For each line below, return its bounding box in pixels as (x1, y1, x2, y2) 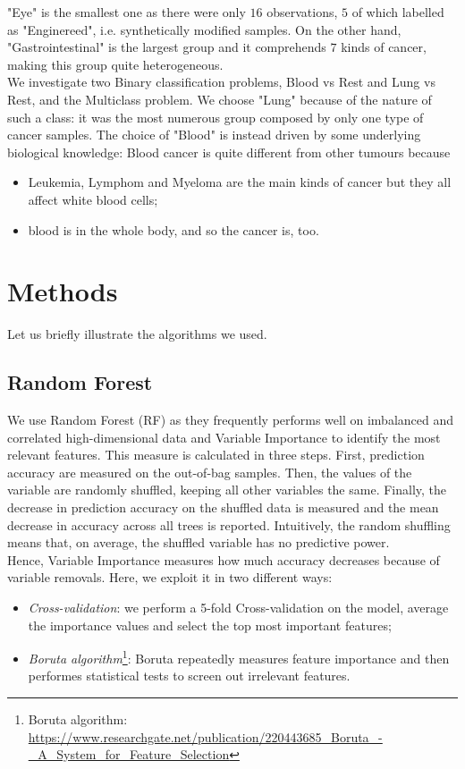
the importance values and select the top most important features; (28, 615, 392, 634)
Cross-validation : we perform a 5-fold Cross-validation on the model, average (28, 597, 449, 616)
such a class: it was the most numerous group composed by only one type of (7, 107, 424, 126)
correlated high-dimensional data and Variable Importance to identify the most (7, 427, 441, 446)
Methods (7, 273, 118, 309)
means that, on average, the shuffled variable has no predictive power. (7, 533, 390, 552)
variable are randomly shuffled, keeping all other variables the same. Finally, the (7, 480, 447, 499)
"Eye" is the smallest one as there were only (7, 3, 246, 21)
